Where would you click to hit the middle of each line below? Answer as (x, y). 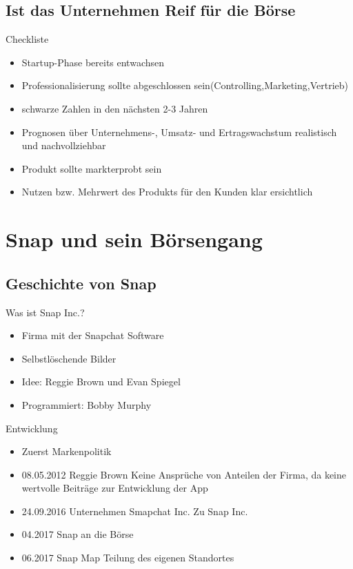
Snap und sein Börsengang (134, 239)
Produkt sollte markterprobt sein (92, 168)
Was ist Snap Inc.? (45, 312)
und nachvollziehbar (64, 145)
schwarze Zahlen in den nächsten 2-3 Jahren (115, 108)
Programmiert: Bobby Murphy (87, 404)
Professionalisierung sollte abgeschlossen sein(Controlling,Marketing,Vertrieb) (185, 85)
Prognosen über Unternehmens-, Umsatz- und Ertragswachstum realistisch (179, 132)
